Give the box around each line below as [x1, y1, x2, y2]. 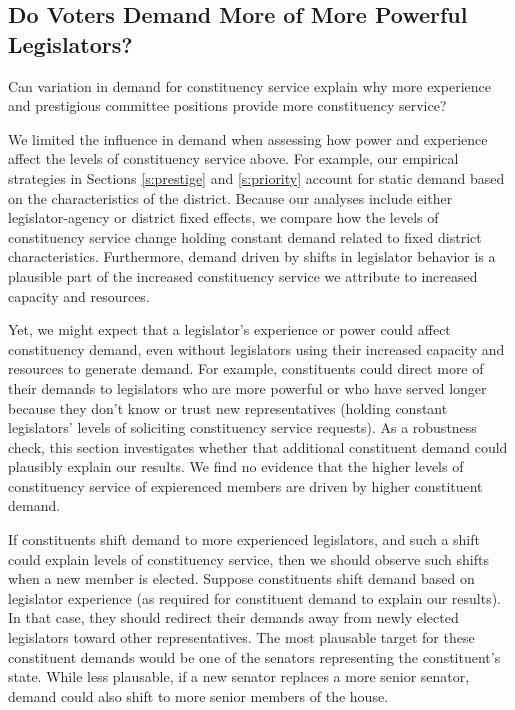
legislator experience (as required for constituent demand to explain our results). [8, 587, 502, 608]
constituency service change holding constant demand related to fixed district [8, 226, 482, 247]
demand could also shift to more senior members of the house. [8, 685, 389, 706]
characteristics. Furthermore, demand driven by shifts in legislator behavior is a [8, 246, 496, 267]
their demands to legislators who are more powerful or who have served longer [8, 377, 487, 398]
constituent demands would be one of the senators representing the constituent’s [8, 646, 501, 667]
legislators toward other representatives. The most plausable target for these [8, 627, 475, 648]
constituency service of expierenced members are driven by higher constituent [8, 475, 483, 496]
